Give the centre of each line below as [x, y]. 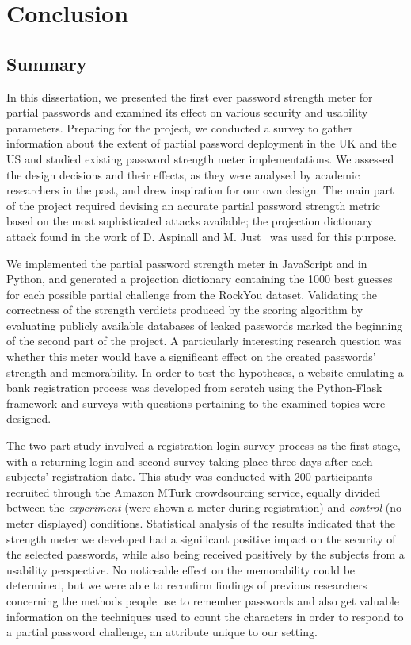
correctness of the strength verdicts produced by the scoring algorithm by [185, 310]
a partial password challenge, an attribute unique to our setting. [162, 632]
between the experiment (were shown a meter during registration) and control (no [204, 507]
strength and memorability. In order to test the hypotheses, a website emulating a [205, 372]
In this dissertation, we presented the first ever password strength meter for [190, 96]
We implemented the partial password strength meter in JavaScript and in [187, 263]
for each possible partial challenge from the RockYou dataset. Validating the [192, 294]
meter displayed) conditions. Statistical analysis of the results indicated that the [201, 523]
